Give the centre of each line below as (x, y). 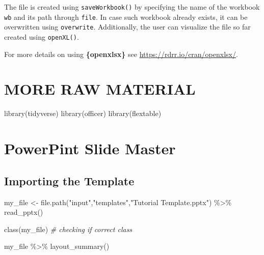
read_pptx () (24, 212)
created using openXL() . (42, 36)
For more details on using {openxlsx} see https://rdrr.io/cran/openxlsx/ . (121, 54)
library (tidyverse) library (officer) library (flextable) (83, 113)
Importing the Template (69, 180)
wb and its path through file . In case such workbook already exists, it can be (126, 17)
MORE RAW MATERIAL (100, 89)
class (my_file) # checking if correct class (68, 229)
